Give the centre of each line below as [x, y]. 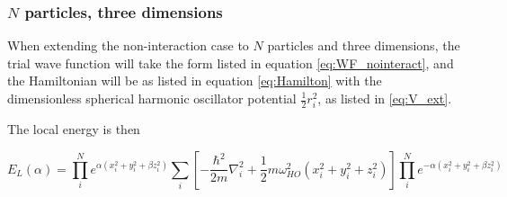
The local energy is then [74, 129]
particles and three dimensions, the [364, 45]
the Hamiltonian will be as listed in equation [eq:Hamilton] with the [195, 81]
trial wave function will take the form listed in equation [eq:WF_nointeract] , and [231, 63]
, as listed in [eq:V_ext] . [385, 98]
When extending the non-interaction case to [128, 45]
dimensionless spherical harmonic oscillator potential [152, 98]
